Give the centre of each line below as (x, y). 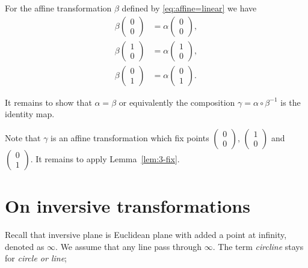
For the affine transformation (58, 8)
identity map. (30, 114)
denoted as (25, 246)
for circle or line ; (36, 258)
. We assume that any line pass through (129, 246)
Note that (23, 137)
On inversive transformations (128, 206)
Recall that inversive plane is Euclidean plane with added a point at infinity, (146, 234)
